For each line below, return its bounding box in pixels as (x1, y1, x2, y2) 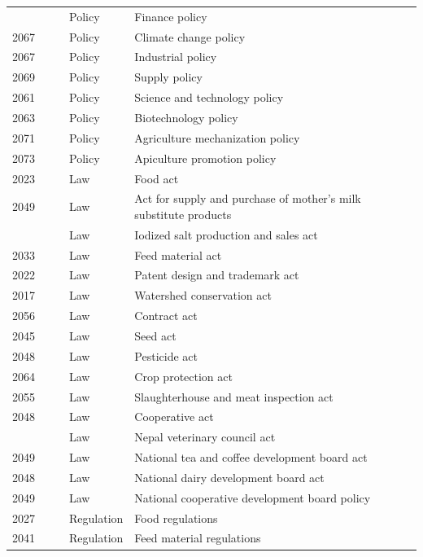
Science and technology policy (134, 89, 284, 106)
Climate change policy (134, 28, 246, 45)
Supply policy (134, 68, 203, 86)
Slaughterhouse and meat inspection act (134, 388, 334, 405)
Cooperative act (134, 408, 214, 425)
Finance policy (134, 7, 207, 24)
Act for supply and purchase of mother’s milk (134, 190, 361, 207)
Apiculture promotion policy (134, 149, 277, 166)
